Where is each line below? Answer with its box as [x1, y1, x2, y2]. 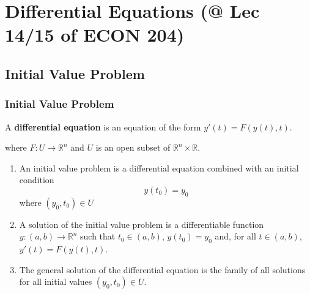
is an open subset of [95, 141, 171, 154]
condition [19, 173, 54, 186]
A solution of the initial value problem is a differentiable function [19, 217, 264, 230]
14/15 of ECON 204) [5, 22, 185, 47]
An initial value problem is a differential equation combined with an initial [19, 161, 299, 174]
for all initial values [19, 275, 92, 288]
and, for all [215, 230, 256, 243]
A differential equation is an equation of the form [5, 120, 201, 133]
